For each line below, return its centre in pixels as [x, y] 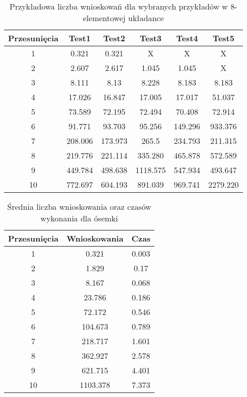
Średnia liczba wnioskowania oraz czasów [79, 207]
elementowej [104, 18]
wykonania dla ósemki [79, 218]
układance [146, 18]
